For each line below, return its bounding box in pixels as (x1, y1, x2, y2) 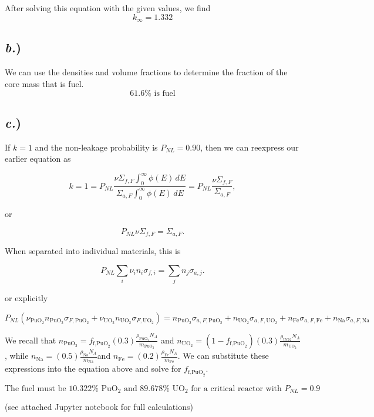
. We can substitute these (177, 349, 269, 362)
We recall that (5, 333, 56, 346)
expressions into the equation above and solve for (5, 362, 181, 375)
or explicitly (5, 292, 48, 304)
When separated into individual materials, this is (5, 245, 181, 257)
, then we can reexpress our (200, 141, 299, 153)
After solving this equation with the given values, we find (5, 2, 211, 14)
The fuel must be (5, 384, 66, 393)
